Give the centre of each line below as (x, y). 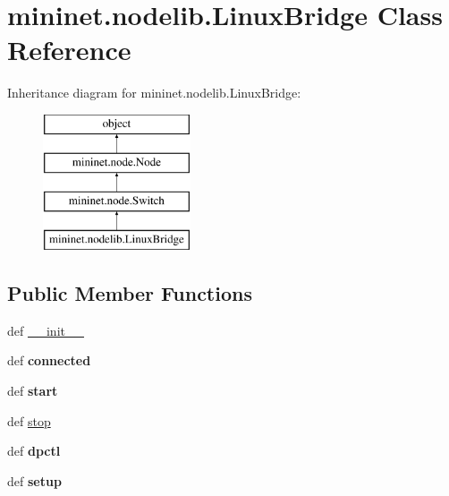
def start (33, 391)
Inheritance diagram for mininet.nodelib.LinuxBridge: (154, 93)
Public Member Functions (130, 293)
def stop (29, 420)
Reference (69, 50)
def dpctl (34, 451)
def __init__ (46, 330)
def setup (34, 480)
